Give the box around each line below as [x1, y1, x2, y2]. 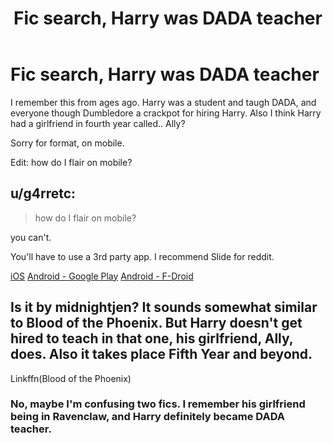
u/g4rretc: [10, 185, 77, 202]
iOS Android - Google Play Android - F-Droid [10, 270, 194, 282]
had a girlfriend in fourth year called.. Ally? [10, 117, 186, 129]
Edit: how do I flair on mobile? [10, 156, 133, 168]
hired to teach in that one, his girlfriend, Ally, [10, 330, 294, 347]
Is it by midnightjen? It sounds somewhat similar [10, 299, 318, 316]
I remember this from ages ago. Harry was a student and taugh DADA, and [10, 96, 317, 108]
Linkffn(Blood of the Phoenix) [10, 372, 132, 384]
